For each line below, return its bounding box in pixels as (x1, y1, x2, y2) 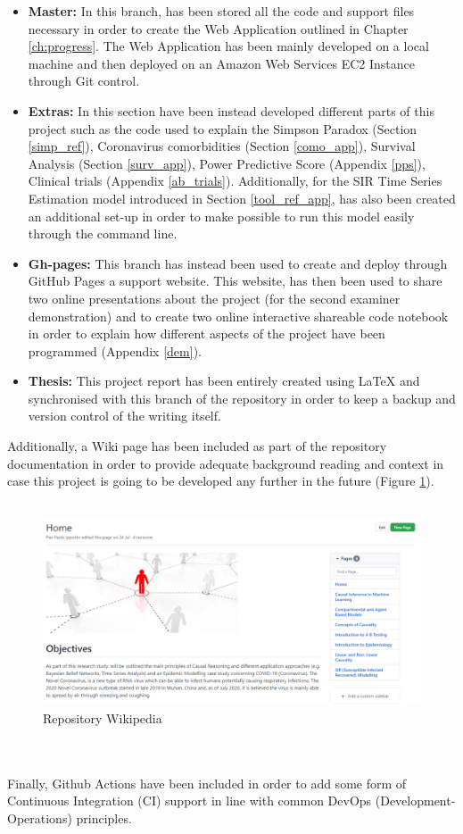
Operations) (7, 808, 72, 827)
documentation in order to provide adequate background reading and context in (7, 454, 444, 472)
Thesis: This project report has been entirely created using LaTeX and (28, 371, 420, 390)
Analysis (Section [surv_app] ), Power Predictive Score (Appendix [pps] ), (28, 154, 426, 172)
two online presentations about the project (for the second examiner (28, 288, 401, 307)
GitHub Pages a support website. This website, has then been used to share (28, 271, 442, 290)
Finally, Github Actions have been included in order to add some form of (7, 773, 407, 792)
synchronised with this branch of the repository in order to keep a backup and (28, 388, 456, 407)
